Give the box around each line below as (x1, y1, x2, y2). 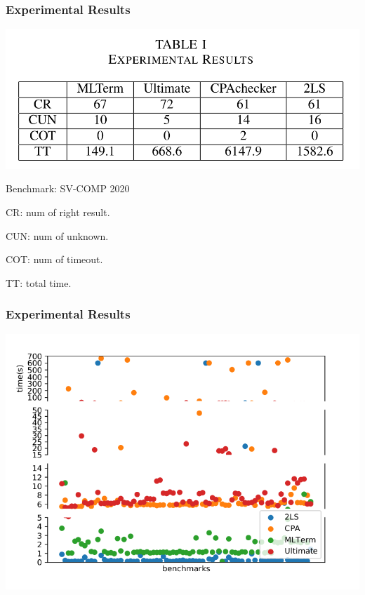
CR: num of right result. (6, 205, 110, 219)
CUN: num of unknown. (6, 228, 109, 243)
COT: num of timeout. (6, 252, 103, 267)
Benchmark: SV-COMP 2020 (6, 181, 130, 196)
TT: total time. (6, 275, 72, 290)
